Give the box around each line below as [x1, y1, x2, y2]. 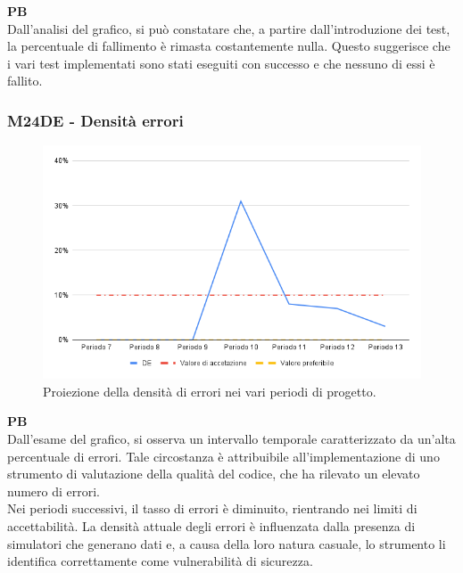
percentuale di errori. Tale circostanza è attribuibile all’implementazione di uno [7, 446, 440, 465]
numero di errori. [7, 481, 101, 500]
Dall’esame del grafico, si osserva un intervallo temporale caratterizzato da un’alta [7, 430, 456, 448]
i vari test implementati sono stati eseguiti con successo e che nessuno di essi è [7, 53, 435, 72]
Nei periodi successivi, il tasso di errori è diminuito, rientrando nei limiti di [7, 499, 418, 518]
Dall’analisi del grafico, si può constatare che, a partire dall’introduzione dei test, [7, 19, 451, 37]
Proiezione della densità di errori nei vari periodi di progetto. [43, 381, 376, 400]
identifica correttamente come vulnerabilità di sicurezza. [7, 552, 313, 570]
